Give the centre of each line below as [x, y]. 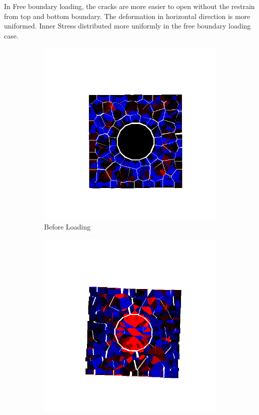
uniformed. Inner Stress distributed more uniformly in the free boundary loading [127, 26]
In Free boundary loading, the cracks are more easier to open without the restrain [129, 6]
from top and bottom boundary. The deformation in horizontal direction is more [127, 16]
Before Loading [67, 226]
